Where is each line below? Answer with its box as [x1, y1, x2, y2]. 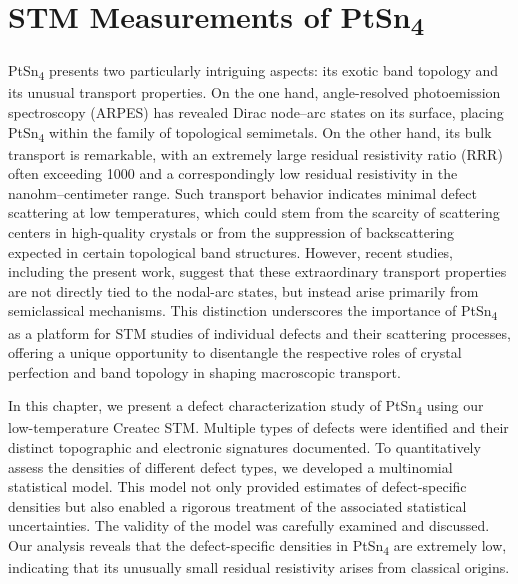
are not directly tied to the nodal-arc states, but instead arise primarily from [8, 280, 479, 301]
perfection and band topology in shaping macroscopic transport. [8, 361, 401, 382]
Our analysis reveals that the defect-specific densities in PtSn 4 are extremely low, [8, 534, 507, 558]
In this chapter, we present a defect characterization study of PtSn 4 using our [8, 395, 484, 419]
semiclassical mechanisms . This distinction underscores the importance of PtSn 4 [8, 300, 498, 324]
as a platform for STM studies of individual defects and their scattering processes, [8, 322, 511, 343]
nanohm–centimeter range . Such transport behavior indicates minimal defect [8, 182, 477, 203]
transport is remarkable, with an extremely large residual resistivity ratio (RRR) [8, 143, 503, 164]
